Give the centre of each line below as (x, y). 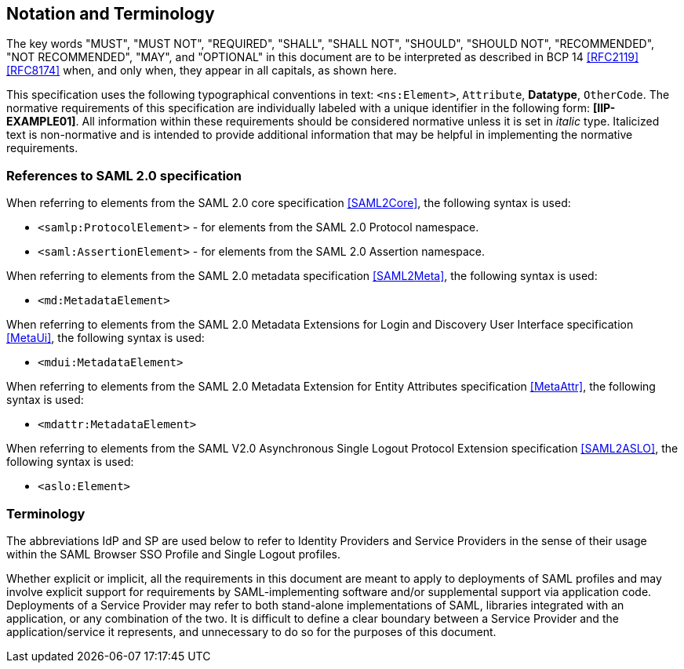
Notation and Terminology (111, 14)
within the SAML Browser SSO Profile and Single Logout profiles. (174, 554)
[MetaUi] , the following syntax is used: (106, 338)
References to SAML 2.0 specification (124, 175)
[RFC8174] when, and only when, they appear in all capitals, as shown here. (202, 71)
